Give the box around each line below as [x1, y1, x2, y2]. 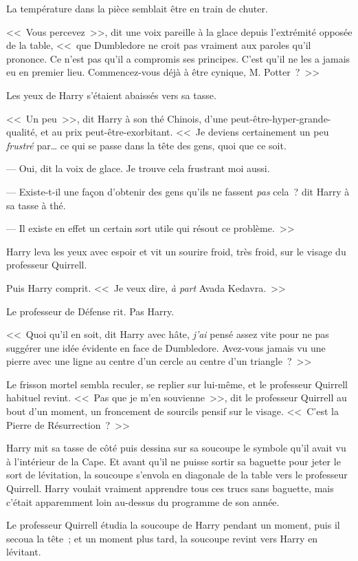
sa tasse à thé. [6, 198, 66, 212]
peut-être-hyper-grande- [230, 111, 331, 125]
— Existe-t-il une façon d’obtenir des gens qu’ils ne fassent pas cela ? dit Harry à [6, 184, 350, 198]
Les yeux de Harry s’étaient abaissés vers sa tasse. [6, 87, 216, 102]
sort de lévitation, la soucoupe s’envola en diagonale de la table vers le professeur [6, 467, 348, 482]
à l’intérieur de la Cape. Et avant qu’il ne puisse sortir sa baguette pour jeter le [6, 454, 341, 468]
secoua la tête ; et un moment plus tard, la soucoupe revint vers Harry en [6, 531, 318, 545]
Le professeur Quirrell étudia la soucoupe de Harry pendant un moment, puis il [6, 518, 340, 532]
